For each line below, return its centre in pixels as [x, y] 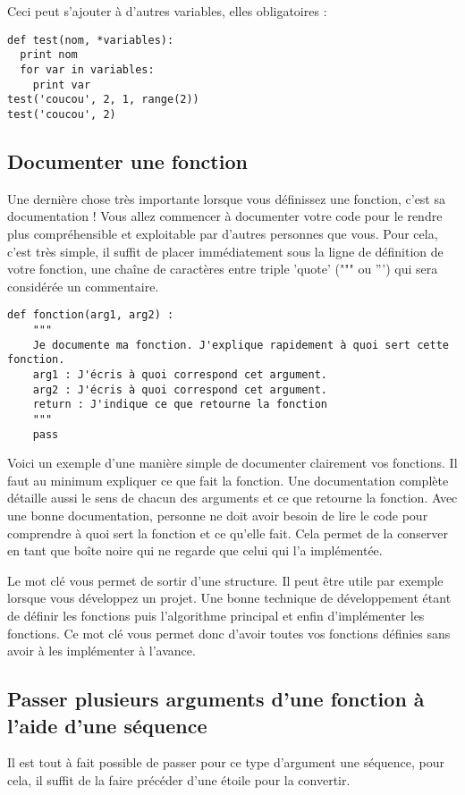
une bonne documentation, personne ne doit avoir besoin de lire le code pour [218, 515]
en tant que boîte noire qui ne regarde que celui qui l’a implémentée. [195, 550]
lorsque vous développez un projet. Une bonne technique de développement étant [229, 598]
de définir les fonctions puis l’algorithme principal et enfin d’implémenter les [216, 615]
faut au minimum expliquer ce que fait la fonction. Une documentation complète [228, 480]
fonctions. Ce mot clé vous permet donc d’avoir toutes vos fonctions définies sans [229, 633]
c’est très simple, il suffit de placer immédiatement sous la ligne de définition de [225, 251]
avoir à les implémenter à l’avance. [101, 651]
